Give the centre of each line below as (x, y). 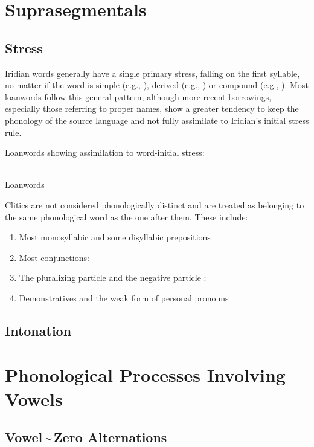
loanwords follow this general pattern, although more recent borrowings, (138, 96)
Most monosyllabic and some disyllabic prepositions (115, 237)
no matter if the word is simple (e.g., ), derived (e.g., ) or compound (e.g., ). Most (157, 85)
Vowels (34, 398)
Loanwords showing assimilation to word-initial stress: (105, 153)
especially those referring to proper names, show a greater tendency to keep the (152, 108)
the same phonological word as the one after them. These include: (127, 217)
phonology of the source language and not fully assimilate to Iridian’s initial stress (157, 120)
